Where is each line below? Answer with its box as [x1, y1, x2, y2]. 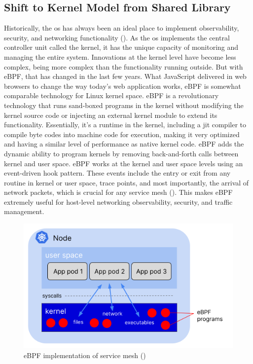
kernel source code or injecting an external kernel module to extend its [4, 109, 217, 120]
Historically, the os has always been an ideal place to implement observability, [4, 23, 239, 33]
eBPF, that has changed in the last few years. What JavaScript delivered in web [4, 71, 247, 81]
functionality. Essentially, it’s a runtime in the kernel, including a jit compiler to [4, 119, 246, 130]
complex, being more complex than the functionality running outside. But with [4, 61, 243, 72]
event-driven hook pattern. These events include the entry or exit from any [4, 168, 231, 178]
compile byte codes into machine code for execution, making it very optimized [4, 129, 240, 139]
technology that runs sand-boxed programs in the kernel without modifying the [4, 100, 244, 110]
